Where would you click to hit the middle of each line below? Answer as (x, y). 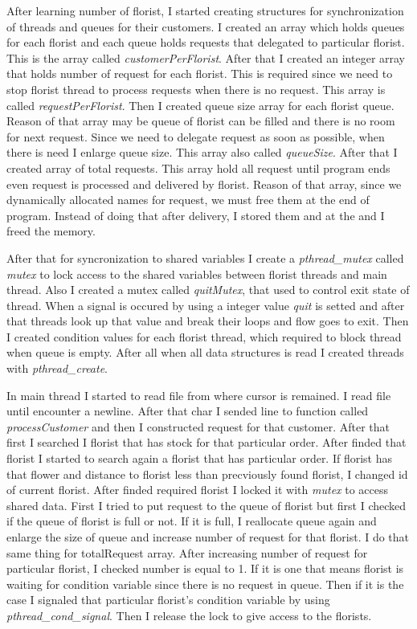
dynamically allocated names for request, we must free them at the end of (188, 200)
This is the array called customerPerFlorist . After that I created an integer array (206, 57)
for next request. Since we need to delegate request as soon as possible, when (196, 136)
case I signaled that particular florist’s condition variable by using (168, 600)
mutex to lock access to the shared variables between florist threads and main (197, 274)
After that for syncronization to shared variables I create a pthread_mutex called (205, 257)
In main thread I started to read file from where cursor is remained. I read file (199, 395)
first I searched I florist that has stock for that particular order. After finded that (206, 442)
